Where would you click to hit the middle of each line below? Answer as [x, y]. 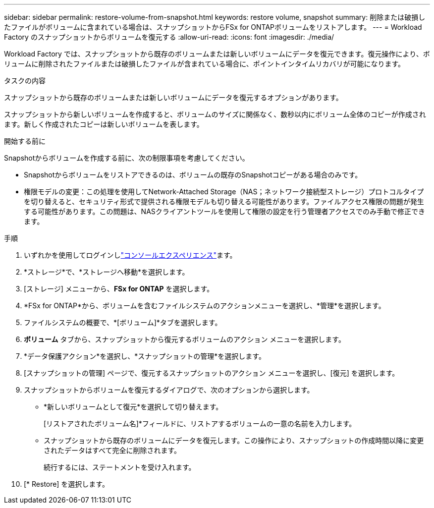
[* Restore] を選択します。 [66, 484]
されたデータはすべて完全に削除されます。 [112, 450]
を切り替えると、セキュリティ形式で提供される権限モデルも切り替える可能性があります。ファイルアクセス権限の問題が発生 [224, 201]
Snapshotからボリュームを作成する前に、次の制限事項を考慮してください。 [127, 158]
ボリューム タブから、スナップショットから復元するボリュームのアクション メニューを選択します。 [185, 339]
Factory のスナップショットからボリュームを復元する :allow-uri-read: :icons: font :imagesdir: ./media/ [169, 37]
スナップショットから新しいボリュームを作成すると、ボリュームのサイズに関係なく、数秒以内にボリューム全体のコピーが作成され [215, 114]
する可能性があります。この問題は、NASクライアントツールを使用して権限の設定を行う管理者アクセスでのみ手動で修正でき [225, 211]
